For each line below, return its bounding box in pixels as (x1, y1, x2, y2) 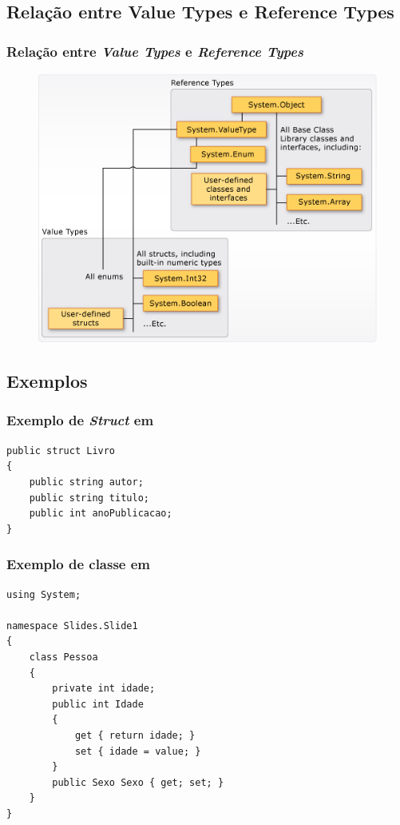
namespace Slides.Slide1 (6, 620, 138, 632)
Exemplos (6, 369, 88, 393)
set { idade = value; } (74, 745, 201, 757)
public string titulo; (29, 492, 149, 504)
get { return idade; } (74, 729, 196, 741)
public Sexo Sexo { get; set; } (52, 776, 224, 788)
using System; (6, 588, 81, 600)
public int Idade (52, 698, 144, 710)
